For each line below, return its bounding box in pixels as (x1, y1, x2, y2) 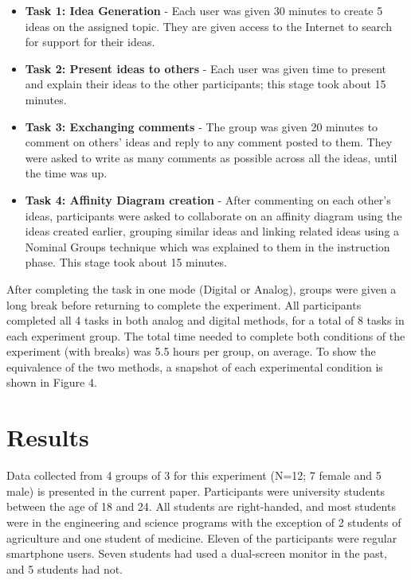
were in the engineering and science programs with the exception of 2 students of (6, 513, 401, 530)
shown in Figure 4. (6, 374, 97, 391)
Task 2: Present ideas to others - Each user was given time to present (25, 60, 387, 76)
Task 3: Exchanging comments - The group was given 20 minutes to (25, 118, 378, 134)
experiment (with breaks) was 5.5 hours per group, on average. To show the (6, 343, 376, 360)
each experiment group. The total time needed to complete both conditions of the (6, 327, 405, 344)
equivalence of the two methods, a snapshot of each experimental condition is (6, 358, 383, 375)
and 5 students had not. (6, 560, 123, 577)
